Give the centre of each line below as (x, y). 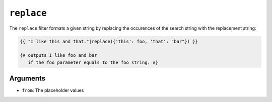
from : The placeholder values (53, 90)
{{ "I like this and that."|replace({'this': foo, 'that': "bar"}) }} (109, 41)
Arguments (27, 79)
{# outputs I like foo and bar (59, 56)
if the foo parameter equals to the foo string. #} (93, 62)
